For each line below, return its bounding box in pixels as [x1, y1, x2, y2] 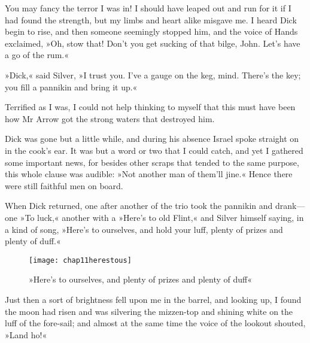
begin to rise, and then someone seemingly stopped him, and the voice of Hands [5, 25, 298, 38]
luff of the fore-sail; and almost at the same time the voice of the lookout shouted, [5, 317, 306, 329]
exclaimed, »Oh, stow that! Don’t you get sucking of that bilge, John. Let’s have [5, 37, 300, 49]
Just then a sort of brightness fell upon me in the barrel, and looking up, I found [5, 293, 302, 305]
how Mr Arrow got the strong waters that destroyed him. [5, 112, 215, 125]
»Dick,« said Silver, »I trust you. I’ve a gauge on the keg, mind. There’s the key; [5, 68, 301, 81]
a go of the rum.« [5, 48, 69, 61]
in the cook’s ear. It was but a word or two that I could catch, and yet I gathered [5, 144, 303, 156]
